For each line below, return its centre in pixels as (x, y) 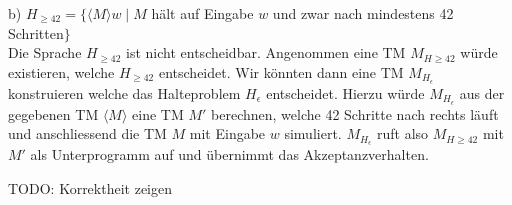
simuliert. (313, 133)
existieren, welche (61, 71)
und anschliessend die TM (87, 133)
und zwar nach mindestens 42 (363, 13)
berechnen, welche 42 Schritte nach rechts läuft (355, 113)
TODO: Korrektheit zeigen (90, 187)
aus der (482, 92)
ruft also (402, 133)
